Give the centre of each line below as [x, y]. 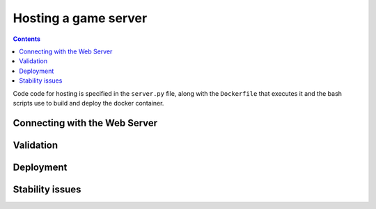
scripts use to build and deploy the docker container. [88, 103]
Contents [27, 39]
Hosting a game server [80, 18]
